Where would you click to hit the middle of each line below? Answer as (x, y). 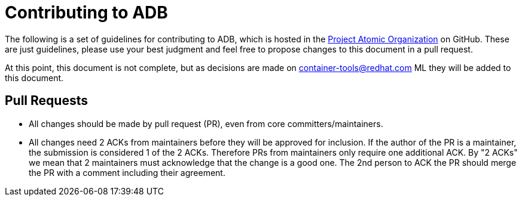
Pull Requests (46, 101)
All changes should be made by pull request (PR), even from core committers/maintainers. (206, 123)
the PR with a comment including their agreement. (127, 172)
